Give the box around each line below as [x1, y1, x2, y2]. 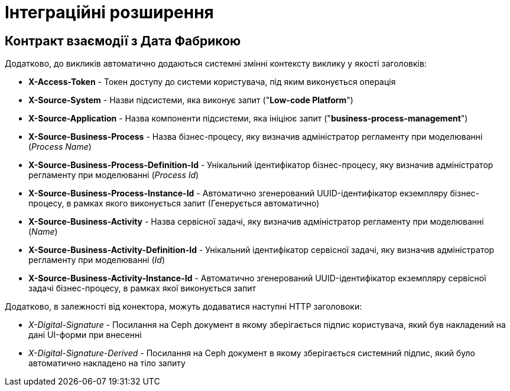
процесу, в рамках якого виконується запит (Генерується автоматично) [28, 198, 320, 209]
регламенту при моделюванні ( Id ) [28, 255, 165, 265]
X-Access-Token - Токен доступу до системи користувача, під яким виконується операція [28, 77, 396, 87]
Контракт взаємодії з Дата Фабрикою [5, 33, 241, 48]
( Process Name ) [28, 142, 92, 152]
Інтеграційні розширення [5, 2, 214, 22]
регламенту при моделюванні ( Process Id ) [28, 170, 199, 180]
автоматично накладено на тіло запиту [28, 358, 186, 369]
